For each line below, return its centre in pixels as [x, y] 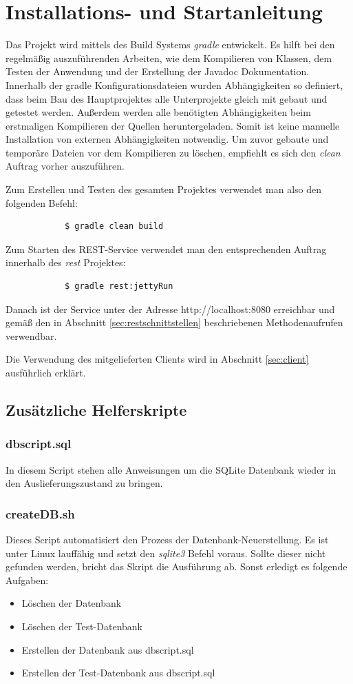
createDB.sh [40, 513]
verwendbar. [31, 335]
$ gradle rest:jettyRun [119, 286]
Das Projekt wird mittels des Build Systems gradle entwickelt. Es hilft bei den [170, 44]
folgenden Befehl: [42, 202]
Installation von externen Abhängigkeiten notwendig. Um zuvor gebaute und [167, 139]
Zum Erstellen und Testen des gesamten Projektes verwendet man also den [164, 189]
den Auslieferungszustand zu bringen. [84, 483]
